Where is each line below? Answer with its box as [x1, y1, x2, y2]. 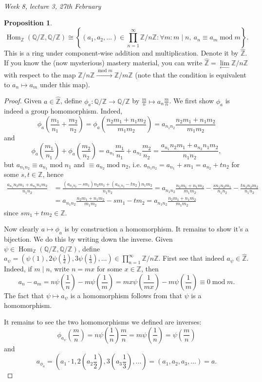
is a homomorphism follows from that [70, 290, 182, 301]
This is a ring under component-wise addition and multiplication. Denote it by [4, 48, 239, 58]
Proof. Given [4, 95, 42, 106]
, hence [42, 169, 64, 179]
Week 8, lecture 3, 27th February [4, 1, 101, 11]
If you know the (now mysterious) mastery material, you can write [4, 57, 203, 68]
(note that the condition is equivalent [135, 70, 246, 80]
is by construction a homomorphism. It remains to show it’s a [64, 224, 249, 234]
